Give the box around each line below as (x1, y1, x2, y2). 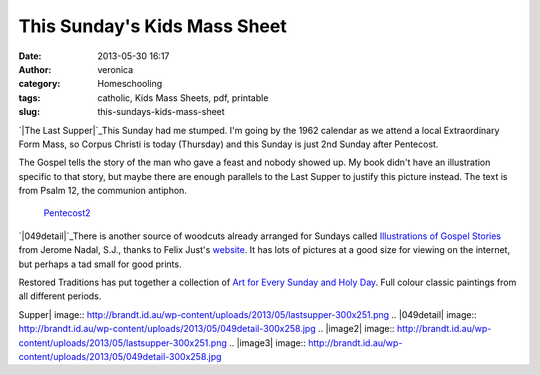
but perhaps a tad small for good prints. (18, 258, 182, 270)
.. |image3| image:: (228, 336, 307, 349)
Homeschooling (97, 78, 163, 90)
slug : (18, 106, 40, 118)
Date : (18, 50, 42, 62)
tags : (18, 91, 41, 104)
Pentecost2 (43, 207, 91, 219)
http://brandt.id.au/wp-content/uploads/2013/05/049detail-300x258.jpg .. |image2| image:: (18, 323, 395, 335)
